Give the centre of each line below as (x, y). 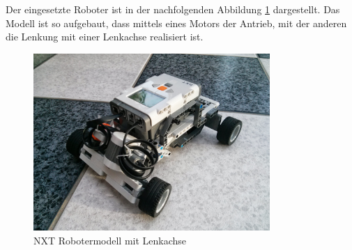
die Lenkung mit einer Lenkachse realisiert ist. (105, 37)
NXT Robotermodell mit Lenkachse (110, 240)
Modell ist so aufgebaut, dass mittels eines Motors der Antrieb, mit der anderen (176, 23)
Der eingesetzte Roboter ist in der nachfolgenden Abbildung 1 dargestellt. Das (173, 9)
